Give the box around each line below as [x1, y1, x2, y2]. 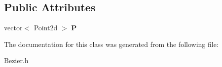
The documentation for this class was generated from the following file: [4, 39, 219, 49]
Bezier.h [4, 55, 29, 66]
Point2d [34, 22, 58, 33]
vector [4, 22, 23, 33]
